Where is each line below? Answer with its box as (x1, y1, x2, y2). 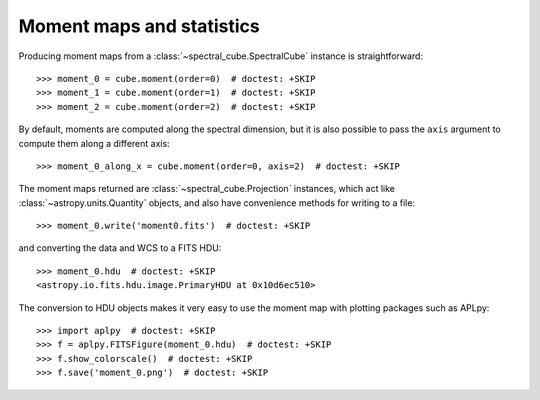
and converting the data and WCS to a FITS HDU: (18, 242, 222, 254)
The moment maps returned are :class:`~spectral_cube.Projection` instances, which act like (18, 183, 395, 195)
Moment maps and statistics (18, 15, 260, 37)
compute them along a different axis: (18, 137, 170, 149)
